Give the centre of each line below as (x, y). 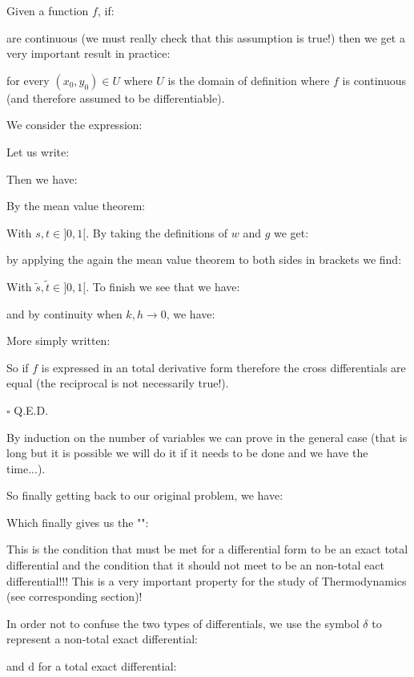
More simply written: (58, 341)
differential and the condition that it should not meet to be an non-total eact (195, 565)
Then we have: (42, 178)
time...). (26, 468)
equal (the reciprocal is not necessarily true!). (118, 383)
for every (28, 80)
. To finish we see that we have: (163, 286)
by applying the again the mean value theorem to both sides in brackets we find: (204, 259)
